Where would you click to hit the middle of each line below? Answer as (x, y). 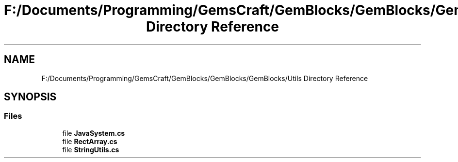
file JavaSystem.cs (94, 133)
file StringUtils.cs (91, 149)
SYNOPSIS (30, 97)
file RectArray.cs (90, 141)
